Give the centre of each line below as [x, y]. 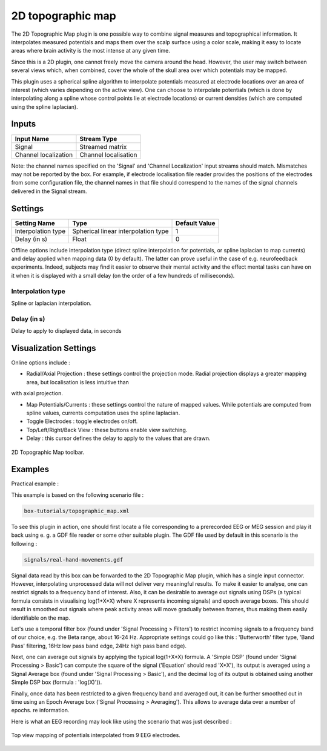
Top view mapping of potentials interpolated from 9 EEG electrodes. [96, 735]
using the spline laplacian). [45, 107]
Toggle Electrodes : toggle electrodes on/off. [82, 421]
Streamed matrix [103, 146]
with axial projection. [37, 393]
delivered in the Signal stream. [49, 191]
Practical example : [35, 484]
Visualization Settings [54, 348]
